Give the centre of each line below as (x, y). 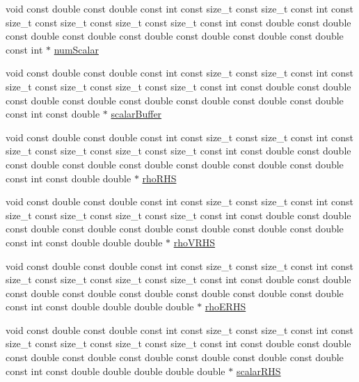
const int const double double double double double (115, 371)
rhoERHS (225, 307)
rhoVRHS (194, 242)
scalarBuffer (136, 114)
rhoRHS (159, 178)
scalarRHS (258, 371)
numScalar (76, 49)
